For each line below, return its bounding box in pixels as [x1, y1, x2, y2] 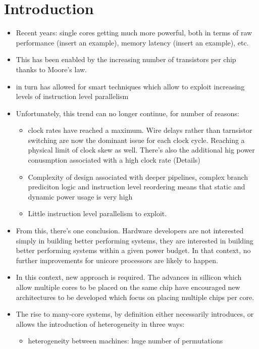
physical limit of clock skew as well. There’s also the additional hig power [28, 144, 255, 155]
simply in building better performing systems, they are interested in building [16, 235, 253, 245]
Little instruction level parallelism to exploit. [28, 208, 167, 219]
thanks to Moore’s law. [16, 64, 87, 74]
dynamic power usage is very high [28, 191, 133, 202]
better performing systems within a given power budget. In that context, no [16, 245, 251, 256]
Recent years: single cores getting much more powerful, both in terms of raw [16, 27, 252, 38]
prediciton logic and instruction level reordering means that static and [28, 181, 245, 192]
